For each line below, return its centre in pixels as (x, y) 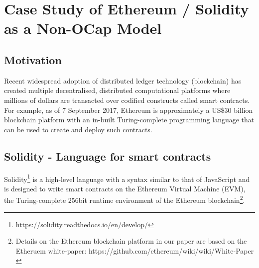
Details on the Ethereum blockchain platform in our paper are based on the (131, 241)
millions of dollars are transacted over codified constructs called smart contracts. (127, 100)
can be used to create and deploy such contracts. (78, 129)
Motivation (33, 59)
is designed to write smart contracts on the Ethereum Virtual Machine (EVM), (125, 188)
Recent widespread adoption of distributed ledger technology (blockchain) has (123, 80)
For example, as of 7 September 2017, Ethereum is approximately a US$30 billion (129, 110)
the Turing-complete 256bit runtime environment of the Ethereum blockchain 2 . (125, 199)
